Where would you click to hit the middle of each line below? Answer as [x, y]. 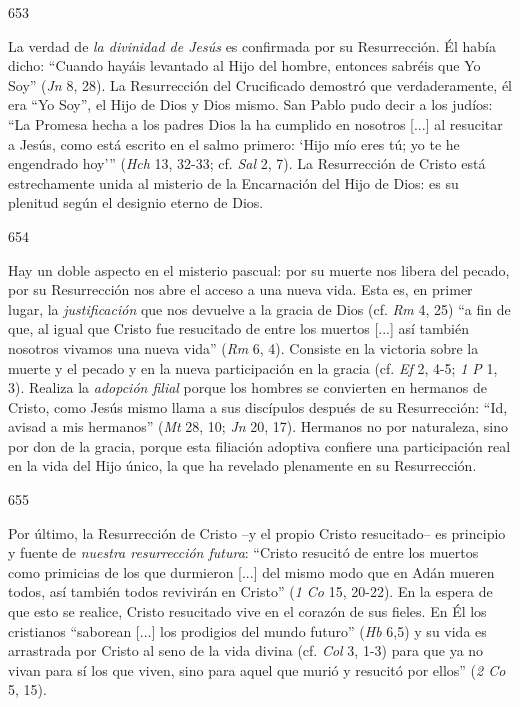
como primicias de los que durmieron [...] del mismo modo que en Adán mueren [251, 571]
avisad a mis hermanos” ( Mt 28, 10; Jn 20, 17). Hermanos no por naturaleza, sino [258, 426]
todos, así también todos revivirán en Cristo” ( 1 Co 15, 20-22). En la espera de [250, 591]
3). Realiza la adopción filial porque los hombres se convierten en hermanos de [247, 387]
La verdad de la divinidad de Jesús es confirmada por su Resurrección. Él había [252, 45]
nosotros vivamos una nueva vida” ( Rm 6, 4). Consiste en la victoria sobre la [243, 347]
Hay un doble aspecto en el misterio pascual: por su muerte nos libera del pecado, [259, 269]
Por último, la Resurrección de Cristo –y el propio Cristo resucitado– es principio [257, 532]
